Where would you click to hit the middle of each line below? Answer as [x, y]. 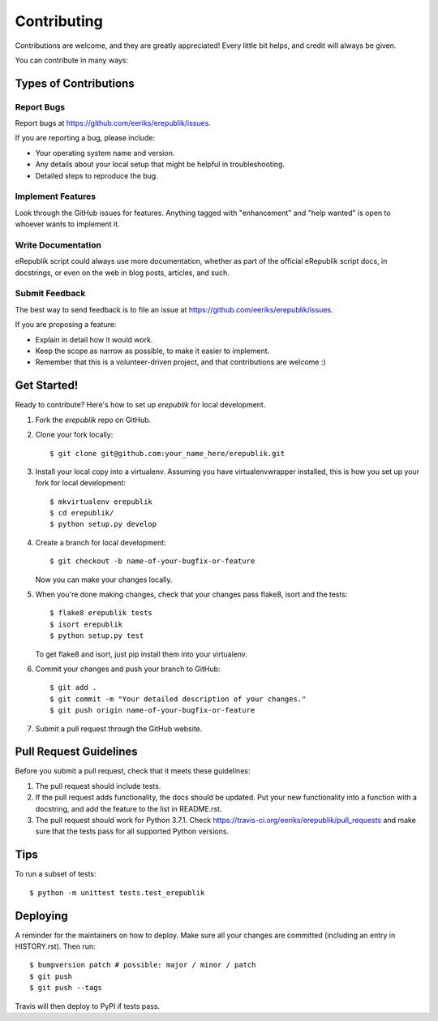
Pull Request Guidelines [76, 752]
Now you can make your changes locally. [104, 579]
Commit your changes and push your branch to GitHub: [128, 669]
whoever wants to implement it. [68, 224]
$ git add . [73, 687]
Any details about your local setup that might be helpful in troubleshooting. [160, 164]
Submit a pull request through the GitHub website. [119, 728]
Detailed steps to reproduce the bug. [97, 175]
